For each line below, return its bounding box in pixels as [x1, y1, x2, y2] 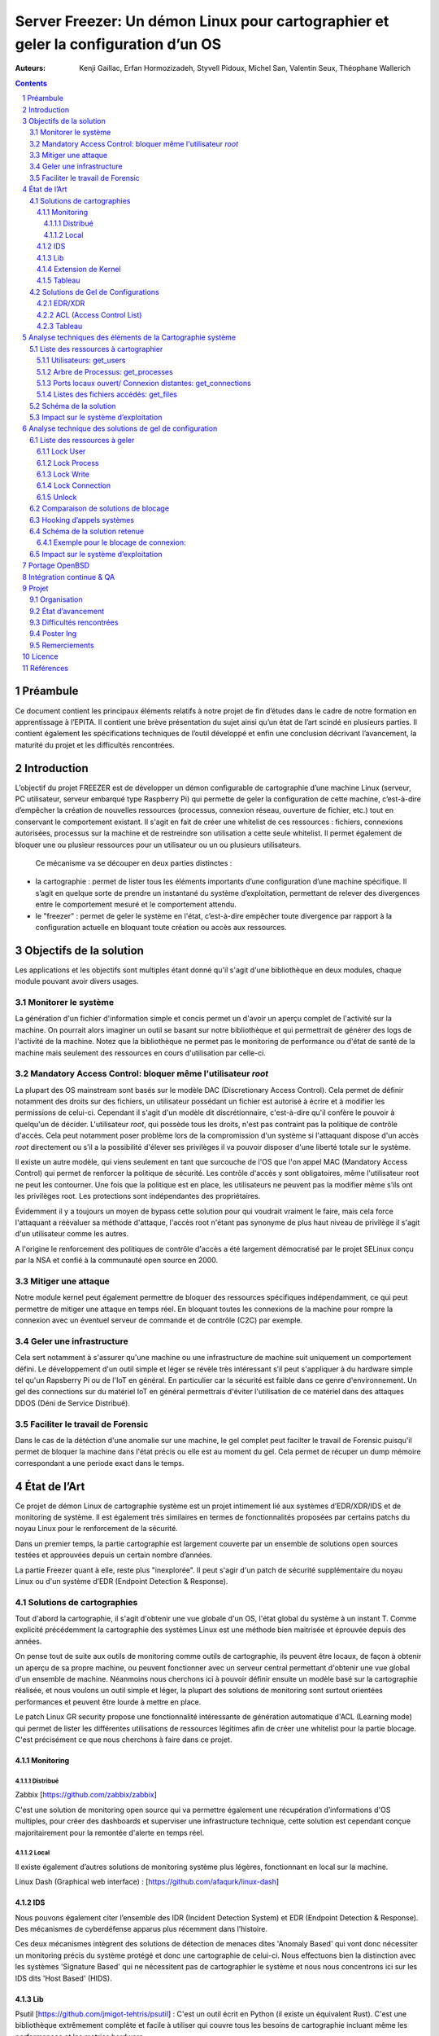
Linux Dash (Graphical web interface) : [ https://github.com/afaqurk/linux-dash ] [15, 1877, 280, 1887]
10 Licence [22, 652, 59, 661]
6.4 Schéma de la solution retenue [29, 526, 145, 536]
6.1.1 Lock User [37, 446, 86, 456]
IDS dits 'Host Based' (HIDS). [15, 1973, 113, 1983]
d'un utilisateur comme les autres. [15, 1229, 129, 1239]
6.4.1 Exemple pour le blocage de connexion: [37, 538, 186, 547]
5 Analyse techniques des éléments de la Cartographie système [22, 332, 236, 342]
